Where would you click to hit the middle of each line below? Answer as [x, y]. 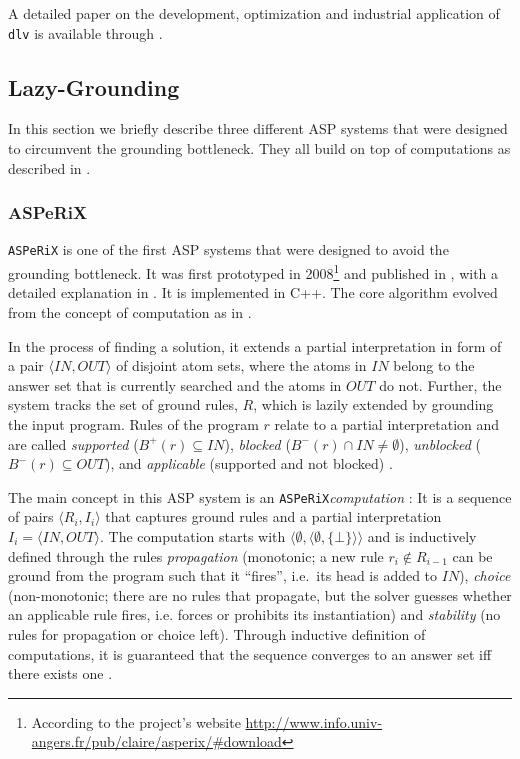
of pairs [31, 516]
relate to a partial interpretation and [387, 423]
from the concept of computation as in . [130, 311]
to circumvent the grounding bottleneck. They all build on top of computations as [259, 148]
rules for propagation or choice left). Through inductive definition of [217, 633]
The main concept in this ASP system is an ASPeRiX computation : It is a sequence [260, 496]
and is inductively [422, 535]
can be [472, 555]
